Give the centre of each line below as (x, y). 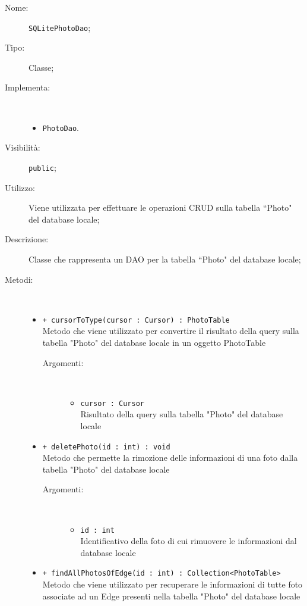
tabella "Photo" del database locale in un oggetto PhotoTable (154, 342)
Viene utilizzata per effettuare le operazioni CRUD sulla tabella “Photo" (160, 207)
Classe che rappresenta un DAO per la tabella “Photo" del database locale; (165, 259)
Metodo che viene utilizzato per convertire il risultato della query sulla (171, 331)
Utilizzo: (20, 187)
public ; (42, 167)
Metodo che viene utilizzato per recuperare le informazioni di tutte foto (173, 584)
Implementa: (28, 87)
